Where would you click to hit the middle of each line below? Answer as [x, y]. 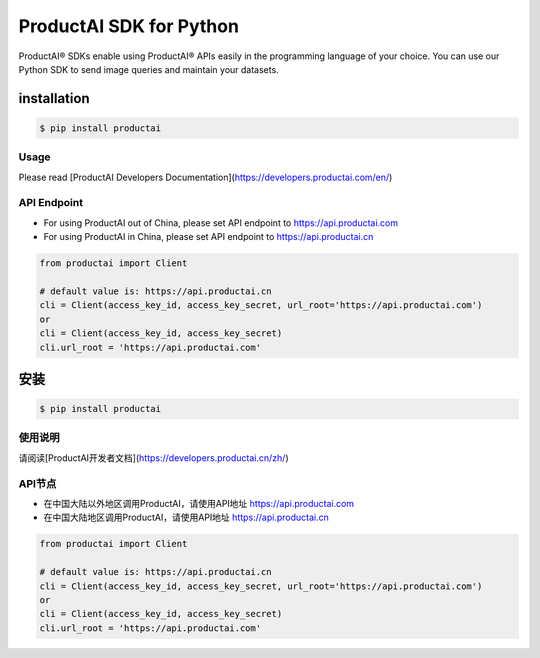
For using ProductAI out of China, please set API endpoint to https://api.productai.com [221, 222]
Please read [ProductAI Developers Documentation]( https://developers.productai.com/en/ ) [205, 177]
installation [54, 98]
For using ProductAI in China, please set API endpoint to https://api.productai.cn [208, 237]
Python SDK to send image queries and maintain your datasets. [148, 69]
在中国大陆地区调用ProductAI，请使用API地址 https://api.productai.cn [186, 517]
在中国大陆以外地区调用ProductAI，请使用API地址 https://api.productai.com [199, 503]
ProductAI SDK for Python [129, 26]
